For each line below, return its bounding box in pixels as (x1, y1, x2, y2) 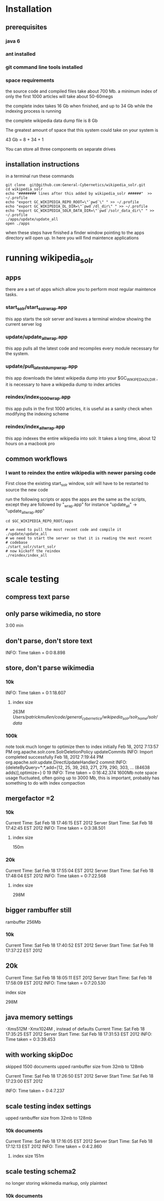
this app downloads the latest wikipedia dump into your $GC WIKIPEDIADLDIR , (5, 375, 158, 382)
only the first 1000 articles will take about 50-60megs (5, 93, 113, 99)
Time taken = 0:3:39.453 (5, 1036, 56, 1042)
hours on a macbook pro (5, 440, 55, 446)
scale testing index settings (5, 1102, 92, 1110)
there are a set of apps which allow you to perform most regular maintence (5, 287, 156, 292)
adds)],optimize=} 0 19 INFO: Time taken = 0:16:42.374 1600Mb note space (5, 769, 158, 775)
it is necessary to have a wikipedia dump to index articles (5, 381, 121, 387)
